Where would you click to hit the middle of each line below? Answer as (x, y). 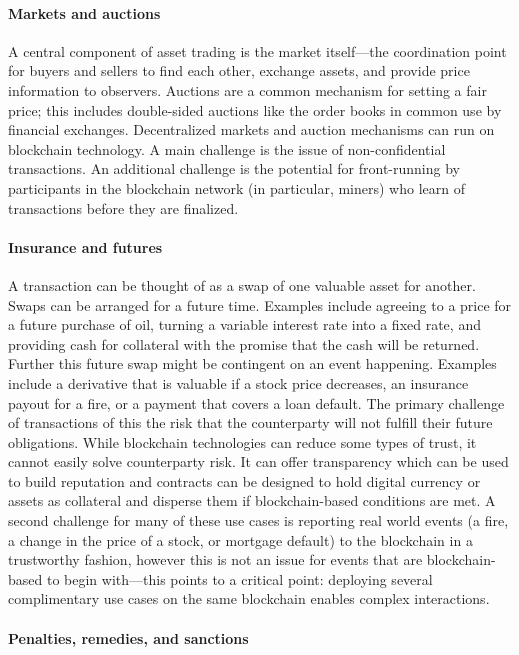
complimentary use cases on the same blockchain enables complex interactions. (249, 598)
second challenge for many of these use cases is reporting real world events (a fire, (258, 520)
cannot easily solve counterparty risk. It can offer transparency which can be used (258, 461)
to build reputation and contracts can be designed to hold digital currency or (244, 480)
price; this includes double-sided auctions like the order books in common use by (255, 109)
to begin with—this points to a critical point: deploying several (239, 578)
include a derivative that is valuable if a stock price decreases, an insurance (238, 382)
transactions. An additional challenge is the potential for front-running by (234, 168)
